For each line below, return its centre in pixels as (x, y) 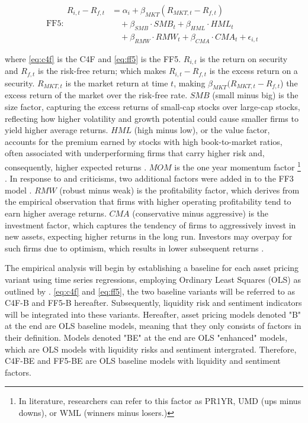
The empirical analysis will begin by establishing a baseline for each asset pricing (152, 268)
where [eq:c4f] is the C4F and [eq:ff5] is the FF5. (93, 58)
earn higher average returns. (56, 213)
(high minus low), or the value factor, (202, 130)
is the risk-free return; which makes (102, 71)
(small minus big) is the (255, 95)
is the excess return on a (254, 71)
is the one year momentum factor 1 (238, 166)
